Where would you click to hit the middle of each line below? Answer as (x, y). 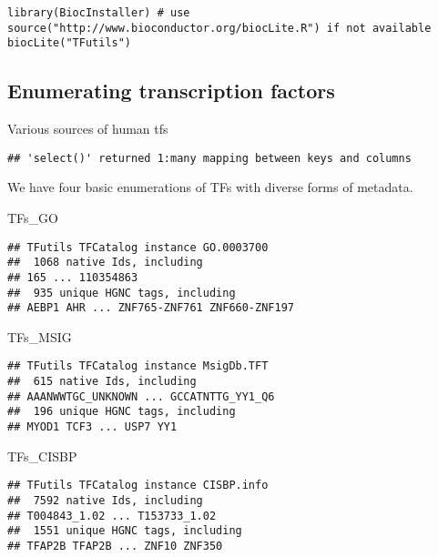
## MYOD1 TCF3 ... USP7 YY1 (92, 427)
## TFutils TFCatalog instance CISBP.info (138, 486)
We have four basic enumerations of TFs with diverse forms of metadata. (210, 187)
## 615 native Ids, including (102, 382)
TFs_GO (33, 218)
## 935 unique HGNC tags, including (122, 293)
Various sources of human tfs (88, 129)
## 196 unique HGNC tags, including (122, 412)
